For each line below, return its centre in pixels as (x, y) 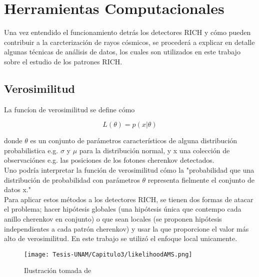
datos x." (17, 189)
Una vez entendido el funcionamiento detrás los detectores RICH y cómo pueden (127, 32)
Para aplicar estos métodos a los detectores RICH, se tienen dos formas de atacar (129, 199)
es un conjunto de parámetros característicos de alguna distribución (134, 140)
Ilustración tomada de (58, 270)
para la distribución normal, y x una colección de (154, 150)
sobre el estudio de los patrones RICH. (63, 61)
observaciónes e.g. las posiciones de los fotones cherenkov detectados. (109, 160)
